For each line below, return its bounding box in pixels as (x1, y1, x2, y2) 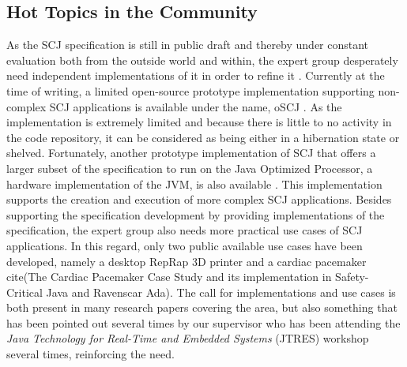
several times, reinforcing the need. (6, 346, 175, 362)
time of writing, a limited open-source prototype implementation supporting (6, 82, 375, 99)
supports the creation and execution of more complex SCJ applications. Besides (6, 191, 392, 208)
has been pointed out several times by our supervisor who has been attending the (6, 314, 401, 331)
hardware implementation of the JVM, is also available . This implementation (6, 175, 383, 192)
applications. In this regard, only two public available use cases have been (6, 237, 363, 253)
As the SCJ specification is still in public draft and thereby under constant (6, 36, 369, 53)
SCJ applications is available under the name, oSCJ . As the (49, 98, 342, 114)
